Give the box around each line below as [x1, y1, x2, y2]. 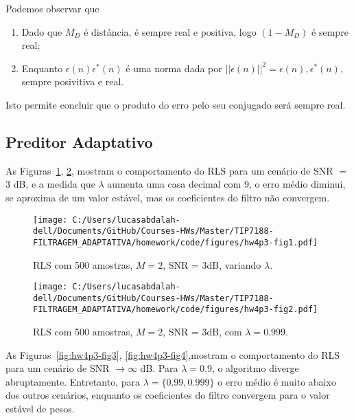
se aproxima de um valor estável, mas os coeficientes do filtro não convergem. [5, 190, 330, 204]
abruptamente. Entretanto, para [5, 374, 140, 388]
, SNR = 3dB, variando [163, 257, 261, 272]
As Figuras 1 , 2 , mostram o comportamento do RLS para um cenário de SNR [5, 163, 333, 177]
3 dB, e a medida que [5, 177, 95, 191]
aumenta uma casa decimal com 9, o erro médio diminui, [107, 177, 346, 191]
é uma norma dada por [126, 60, 222, 75]
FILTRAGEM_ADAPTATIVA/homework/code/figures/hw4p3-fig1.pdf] [33, 237, 318, 247]
